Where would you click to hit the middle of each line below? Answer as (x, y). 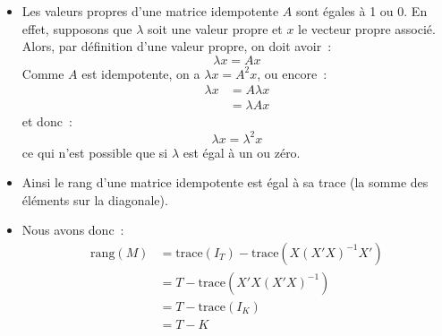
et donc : (47, 121)
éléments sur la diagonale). (95, 199)
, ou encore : (292, 73)
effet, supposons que (77, 28)
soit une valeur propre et (215, 28)
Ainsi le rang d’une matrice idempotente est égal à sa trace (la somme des (225, 182)
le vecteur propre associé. (367, 28)
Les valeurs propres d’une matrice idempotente (150, 11)
